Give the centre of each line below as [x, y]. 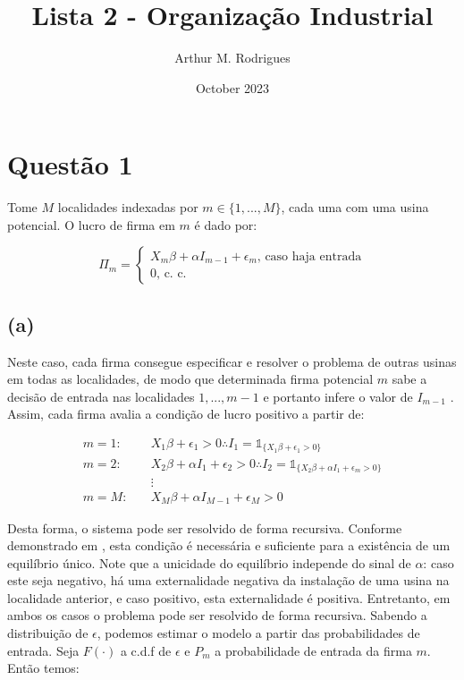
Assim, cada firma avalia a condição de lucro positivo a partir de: [186, 414]
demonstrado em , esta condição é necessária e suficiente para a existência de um [229, 545]
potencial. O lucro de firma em [91, 224]
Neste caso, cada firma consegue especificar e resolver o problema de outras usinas [232, 361]
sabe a [409, 379]
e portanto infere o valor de [338, 396]
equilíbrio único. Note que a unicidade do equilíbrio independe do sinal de [209, 562]
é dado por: [226, 224]
